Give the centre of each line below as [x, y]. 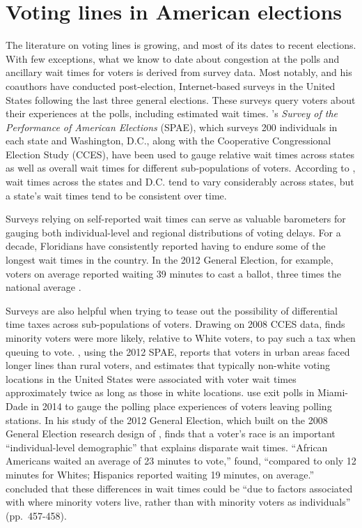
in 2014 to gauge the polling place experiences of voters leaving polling [181, 406]
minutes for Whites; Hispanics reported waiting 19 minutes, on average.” [160, 474]
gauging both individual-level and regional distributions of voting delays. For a [173, 232]
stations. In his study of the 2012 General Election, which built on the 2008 [167, 420]
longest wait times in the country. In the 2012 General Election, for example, [170, 260]
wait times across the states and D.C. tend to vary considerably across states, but [180, 182]
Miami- [333, 392]
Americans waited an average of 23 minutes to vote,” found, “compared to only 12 [181, 461]
